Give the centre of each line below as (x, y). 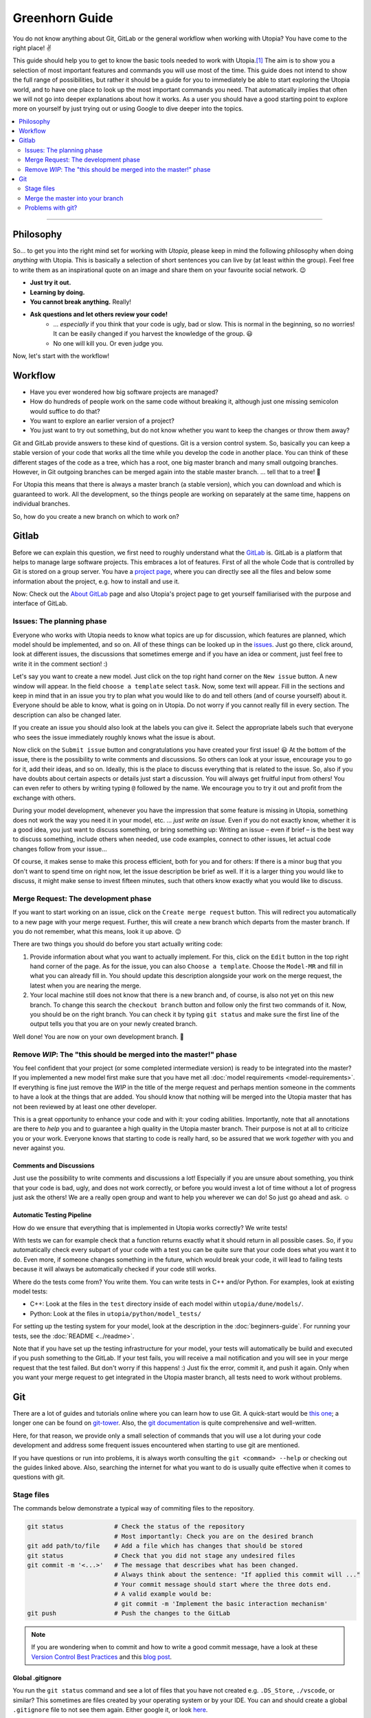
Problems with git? (51, 208)
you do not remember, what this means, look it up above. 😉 (97, 931)
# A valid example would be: (163, 1594)
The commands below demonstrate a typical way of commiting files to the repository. (134, 1508)
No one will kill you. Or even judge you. (109, 343)
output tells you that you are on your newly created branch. (114, 1024)
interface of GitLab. (40, 603)
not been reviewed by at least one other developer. (85, 1106)
